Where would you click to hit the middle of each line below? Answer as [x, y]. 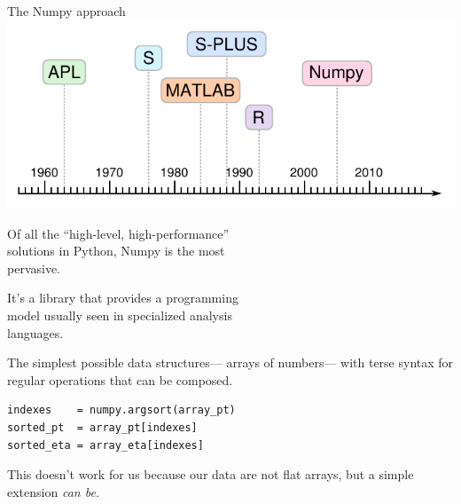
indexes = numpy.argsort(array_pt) [121, 410]
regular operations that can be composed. [120, 379]
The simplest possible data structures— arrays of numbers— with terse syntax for [230, 362]
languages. [35, 332]
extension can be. [54, 491]
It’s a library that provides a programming [123, 298]
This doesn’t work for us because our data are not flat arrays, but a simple [211, 474]
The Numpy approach [66, 11]
